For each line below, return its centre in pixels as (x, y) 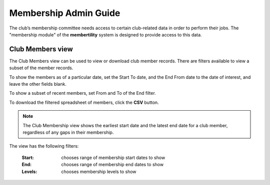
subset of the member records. (41, 68)
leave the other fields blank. (38, 84)
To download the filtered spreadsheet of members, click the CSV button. (84, 102)
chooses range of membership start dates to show (113, 158)
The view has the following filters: (44, 146)
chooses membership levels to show (99, 172)
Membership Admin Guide (65, 13)
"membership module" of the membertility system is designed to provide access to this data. (105, 34)
